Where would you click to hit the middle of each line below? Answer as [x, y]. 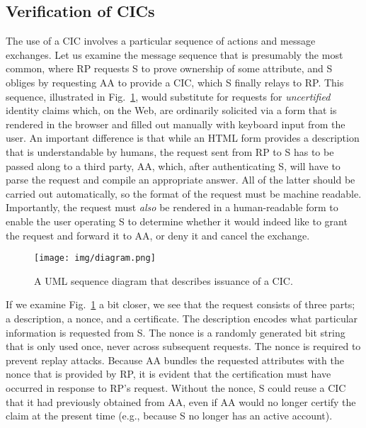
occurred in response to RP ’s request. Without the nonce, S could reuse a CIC [176, 387]
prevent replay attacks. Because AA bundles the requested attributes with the [175, 360]
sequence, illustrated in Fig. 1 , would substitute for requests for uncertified [168, 96]
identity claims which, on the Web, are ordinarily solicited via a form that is [171, 110]
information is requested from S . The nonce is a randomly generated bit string [176, 332]
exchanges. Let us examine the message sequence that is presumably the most [175, 54]
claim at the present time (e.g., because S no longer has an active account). [169, 416]
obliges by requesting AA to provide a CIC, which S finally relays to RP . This [175, 82]
